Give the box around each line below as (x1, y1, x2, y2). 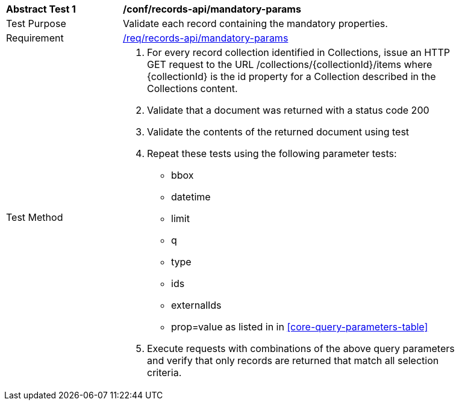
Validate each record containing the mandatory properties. (123, 17, 388, 29)
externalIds (171, 299, 222, 311)
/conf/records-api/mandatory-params (123, 3, 301, 15)
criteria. (147, 366, 182, 379)
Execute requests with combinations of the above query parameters (147, 342, 455, 354)
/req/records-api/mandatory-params (123, 32, 289, 44)
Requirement (6, 32, 64, 44)
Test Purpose (6, 17, 66, 29)
